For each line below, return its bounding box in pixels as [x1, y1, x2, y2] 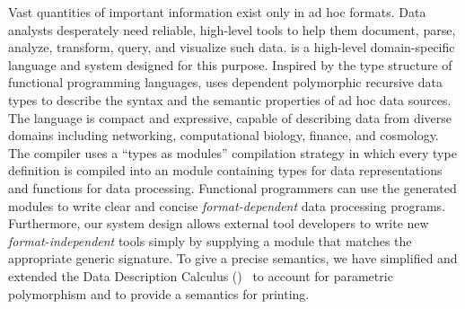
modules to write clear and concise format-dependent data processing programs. [8, 196, 445, 215]
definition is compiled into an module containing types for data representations [8, 161, 443, 180]
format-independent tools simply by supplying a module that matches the [8, 231, 412, 250]
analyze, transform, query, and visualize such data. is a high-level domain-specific [8, 38, 455, 57]
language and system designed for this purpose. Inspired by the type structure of [8, 55, 452, 74]
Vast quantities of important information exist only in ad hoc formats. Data [8, 3, 426, 21]
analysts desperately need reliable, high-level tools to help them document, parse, [8, 20, 456, 39]
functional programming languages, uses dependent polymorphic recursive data [8, 73, 443, 92]
